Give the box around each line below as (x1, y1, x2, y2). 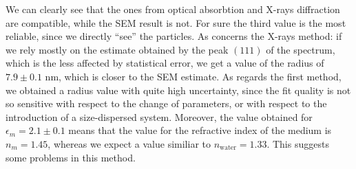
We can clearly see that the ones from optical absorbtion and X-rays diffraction (6, 2, 340, 16)
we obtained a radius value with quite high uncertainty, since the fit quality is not (6, 82, 351, 97)
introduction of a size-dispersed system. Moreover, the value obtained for (6, 109, 313, 124)
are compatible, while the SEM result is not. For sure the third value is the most (6, 15, 346, 30)
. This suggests (266, 136, 329, 150)
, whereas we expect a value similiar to (48, 136, 211, 150)
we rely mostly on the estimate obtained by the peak (6, 42, 229, 56)
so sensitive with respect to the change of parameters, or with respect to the (6, 96, 327, 111)
